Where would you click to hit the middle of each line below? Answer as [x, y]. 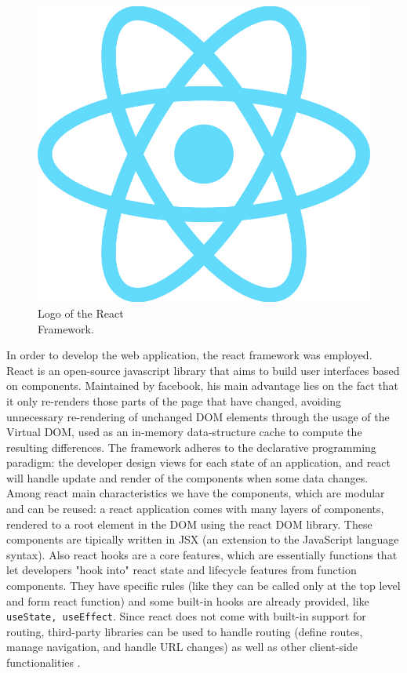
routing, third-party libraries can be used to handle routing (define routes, [185, 631]
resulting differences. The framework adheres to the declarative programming [191, 447]
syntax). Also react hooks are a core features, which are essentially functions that [202, 554]
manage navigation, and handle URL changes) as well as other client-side [182, 647]
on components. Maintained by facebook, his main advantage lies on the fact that [202, 386]
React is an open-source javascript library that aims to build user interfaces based [203, 370]
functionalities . [44, 662]
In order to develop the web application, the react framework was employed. [189, 355]
